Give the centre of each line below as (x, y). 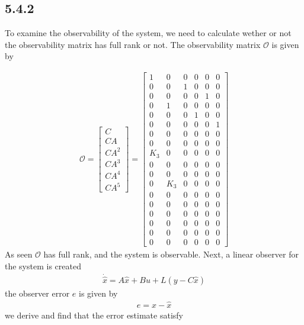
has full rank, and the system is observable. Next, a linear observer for (171, 254)
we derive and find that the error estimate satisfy (94, 315)
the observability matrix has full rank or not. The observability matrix (133, 44)
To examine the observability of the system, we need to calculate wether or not (148, 33)
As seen (19, 254)
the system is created (43, 266)
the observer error (37, 293)
